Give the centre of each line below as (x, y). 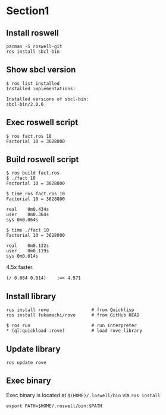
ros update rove (26, 363)
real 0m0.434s (28, 210)
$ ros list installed (33, 83)
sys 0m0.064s (22, 220)
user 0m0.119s (28, 251)
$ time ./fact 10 (28, 230)
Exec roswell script (42, 123)
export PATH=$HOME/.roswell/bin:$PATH (54, 406)
